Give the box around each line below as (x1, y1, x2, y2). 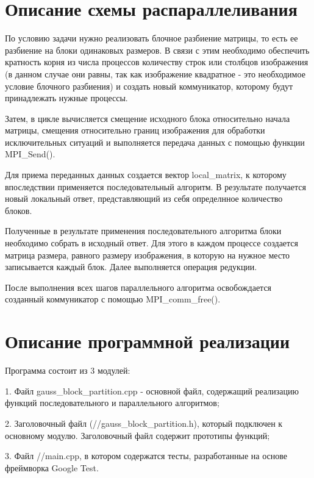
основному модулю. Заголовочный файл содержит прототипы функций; (5, 429, 270, 441)
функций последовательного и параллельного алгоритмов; (5, 396, 219, 409)
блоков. (5, 204, 32, 216)
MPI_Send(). (5, 148, 55, 160)
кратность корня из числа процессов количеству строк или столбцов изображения (5, 55, 309, 68)
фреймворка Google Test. (5, 461, 99, 474)
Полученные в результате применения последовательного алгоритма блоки (5, 224, 282, 237)
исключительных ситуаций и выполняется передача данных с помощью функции (5, 135, 305, 148)
